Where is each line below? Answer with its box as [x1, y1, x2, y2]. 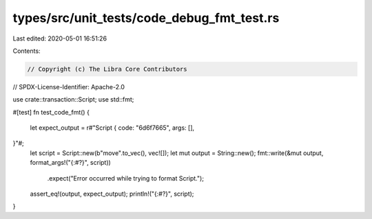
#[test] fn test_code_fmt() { [12, 108, 90, 116]
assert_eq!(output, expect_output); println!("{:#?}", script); [30, 189, 194, 198]
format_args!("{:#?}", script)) [30, 159, 112, 167]
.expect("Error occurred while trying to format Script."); [47, 174, 205, 182]
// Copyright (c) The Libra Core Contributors [27, 65, 187, 73]
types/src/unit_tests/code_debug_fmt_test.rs [12, 10, 280, 25]
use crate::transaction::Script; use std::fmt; [12, 95, 134, 104]
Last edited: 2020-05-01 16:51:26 [12, 34, 107, 43]
